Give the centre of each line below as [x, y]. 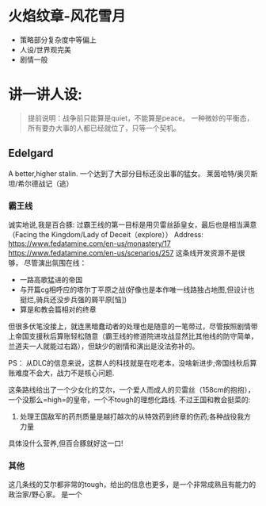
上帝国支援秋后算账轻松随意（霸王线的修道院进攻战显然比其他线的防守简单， [133, 336]
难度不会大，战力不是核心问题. [65, 373]
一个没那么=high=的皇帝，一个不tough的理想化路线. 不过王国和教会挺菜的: [129, 399]
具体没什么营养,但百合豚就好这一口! [66, 443]
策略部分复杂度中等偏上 [58, 40]
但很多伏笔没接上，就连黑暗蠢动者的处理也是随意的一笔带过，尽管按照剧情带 [133, 326]
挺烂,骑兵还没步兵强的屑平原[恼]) [73, 299]
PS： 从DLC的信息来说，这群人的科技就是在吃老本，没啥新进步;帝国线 [122, 362]
